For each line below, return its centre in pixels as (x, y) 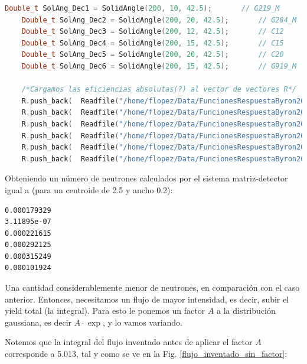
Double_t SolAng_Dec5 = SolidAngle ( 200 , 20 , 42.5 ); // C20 (153, 55)
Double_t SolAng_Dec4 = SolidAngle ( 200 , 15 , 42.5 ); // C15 (153, 43)
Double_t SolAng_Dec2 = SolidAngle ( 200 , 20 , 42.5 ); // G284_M (159, 20)
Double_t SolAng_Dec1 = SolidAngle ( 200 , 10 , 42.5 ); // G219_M (142, 8)
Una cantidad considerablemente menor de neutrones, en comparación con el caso (152, 287)
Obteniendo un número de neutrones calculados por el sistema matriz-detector (146, 178)
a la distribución (246, 311)
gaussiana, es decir (38, 322)
